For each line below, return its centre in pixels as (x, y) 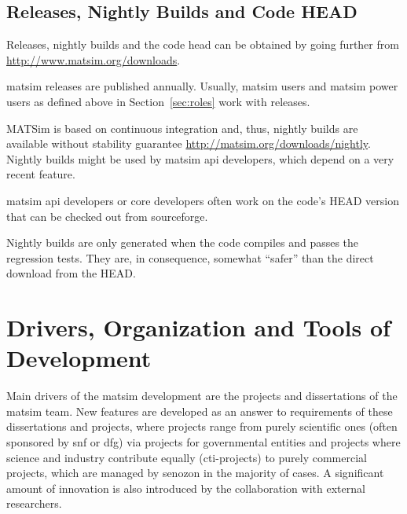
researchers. (34, 503)
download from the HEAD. (71, 273)
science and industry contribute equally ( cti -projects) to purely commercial (187, 457)
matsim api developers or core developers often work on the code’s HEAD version (203, 200)
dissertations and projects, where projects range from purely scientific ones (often (202, 426)
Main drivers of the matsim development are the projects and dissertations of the (202, 396)
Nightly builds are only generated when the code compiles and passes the (183, 242)
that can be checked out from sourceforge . (107, 216)
